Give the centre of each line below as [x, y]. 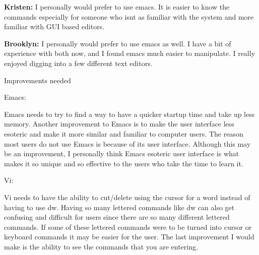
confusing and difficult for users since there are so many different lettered [117, 217]
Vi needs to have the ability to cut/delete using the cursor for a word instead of [127, 197]
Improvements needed [38, 80]
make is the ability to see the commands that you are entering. [101, 246]
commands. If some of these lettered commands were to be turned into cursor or [128, 227]
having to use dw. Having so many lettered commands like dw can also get [119, 207]
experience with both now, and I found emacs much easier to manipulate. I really [130, 53]
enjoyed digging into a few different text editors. [78, 63]
